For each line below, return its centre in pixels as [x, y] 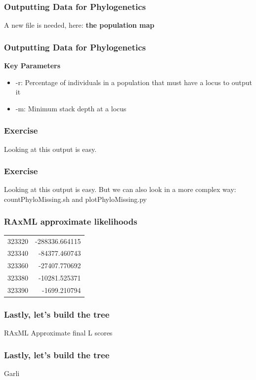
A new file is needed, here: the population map [79, 25]
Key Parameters [32, 66]
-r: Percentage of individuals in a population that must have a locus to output [134, 82]
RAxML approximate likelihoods [71, 221]
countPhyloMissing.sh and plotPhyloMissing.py [76, 199]
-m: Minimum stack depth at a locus [71, 108]
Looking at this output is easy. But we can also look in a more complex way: [120, 189]
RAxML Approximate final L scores [58, 333]
